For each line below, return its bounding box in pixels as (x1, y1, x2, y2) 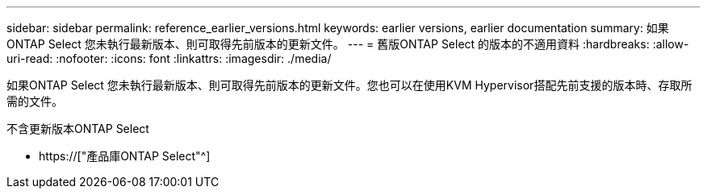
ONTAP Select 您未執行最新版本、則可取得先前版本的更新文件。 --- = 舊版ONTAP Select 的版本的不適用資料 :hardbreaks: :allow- (6, 37, 689, 51)
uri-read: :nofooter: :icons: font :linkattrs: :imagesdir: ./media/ (6, 52, 332, 65)
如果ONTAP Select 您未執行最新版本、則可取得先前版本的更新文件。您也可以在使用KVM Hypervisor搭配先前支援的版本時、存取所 (6, 78, 692, 92)
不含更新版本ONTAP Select (6, 122, 149, 135)
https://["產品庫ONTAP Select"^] (39, 149, 211, 163)
